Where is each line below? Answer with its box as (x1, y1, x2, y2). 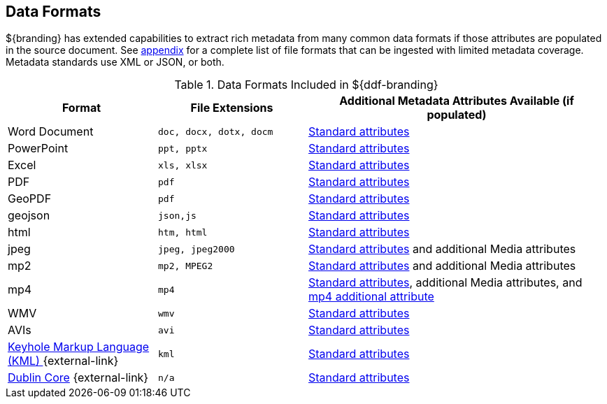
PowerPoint (8, 141, 69, 156)
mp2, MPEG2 (158, 260, 213, 271)
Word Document (8, 124, 94, 139)
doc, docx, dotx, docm (158, 126, 273, 137)
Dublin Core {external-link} (8, 370, 149, 385)
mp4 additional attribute (308, 289, 434, 304)
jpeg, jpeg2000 (158, 243, 235, 254)
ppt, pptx (158, 143, 208, 154)
